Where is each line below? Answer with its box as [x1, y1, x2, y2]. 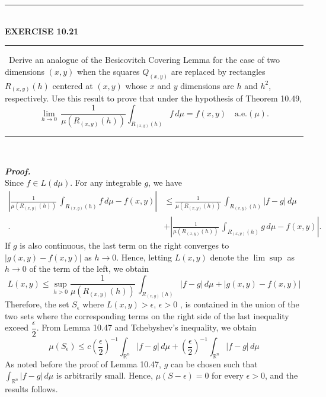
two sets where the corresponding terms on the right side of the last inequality [5, 309, 289, 322]
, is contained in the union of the [180, 298, 299, 310]
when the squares [76, 65, 140, 77]
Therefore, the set [5, 298, 69, 310]
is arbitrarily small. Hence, [56, 369, 153, 382]
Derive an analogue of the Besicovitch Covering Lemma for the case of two [8, 53, 280, 66]
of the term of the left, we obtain [29, 262, 149, 275]
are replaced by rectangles [171, 65, 266, 77]
